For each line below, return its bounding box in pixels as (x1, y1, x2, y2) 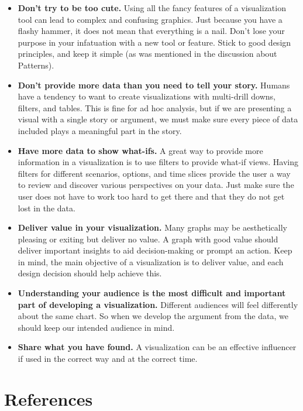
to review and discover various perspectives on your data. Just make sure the (18, 179, 294, 191)
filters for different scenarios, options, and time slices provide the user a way (18, 167, 291, 179)
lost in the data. (18, 201, 75, 214)
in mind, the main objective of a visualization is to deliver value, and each (18, 255, 284, 268)
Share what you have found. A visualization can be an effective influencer (18, 341, 297, 353)
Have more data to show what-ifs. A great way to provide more (18, 144, 263, 156)
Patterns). (18, 59, 54, 71)
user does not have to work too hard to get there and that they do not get (18, 190, 285, 202)
